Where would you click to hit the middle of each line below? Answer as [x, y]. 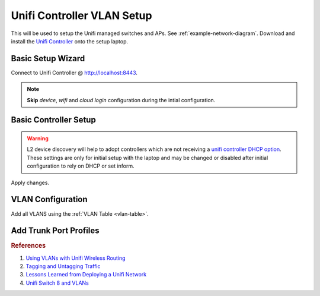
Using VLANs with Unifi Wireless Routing [76, 258]
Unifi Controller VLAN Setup [81, 15]
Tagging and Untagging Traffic [63, 266]
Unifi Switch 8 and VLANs [57, 283]
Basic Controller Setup [53, 120]
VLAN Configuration [49, 199]
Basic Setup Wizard [48, 59]
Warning [38, 138]
